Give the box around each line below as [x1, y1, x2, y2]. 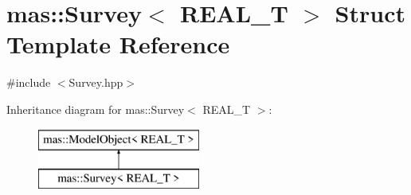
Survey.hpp [68, 74, 123, 91]
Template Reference [6, 28, 230, 60]
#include [6, 74, 51, 91]
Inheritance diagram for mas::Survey [6, 100, 185, 117]
